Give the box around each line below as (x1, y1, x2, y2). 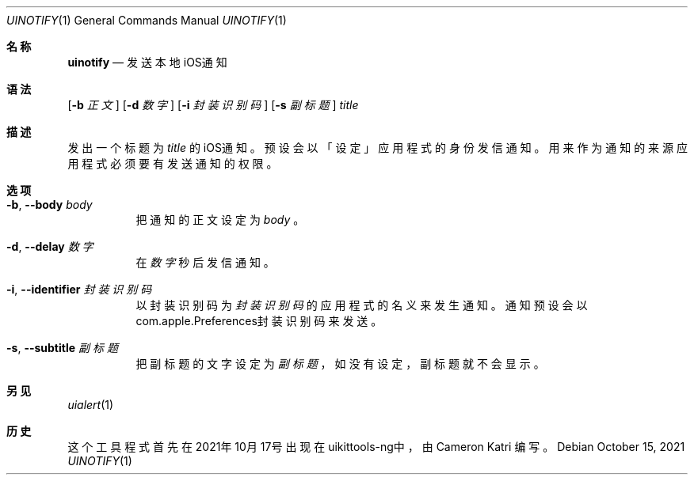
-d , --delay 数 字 (6, 240, 93, 253)
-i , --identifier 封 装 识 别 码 (6, 282, 152, 296)
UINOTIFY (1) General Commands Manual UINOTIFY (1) (6, 13, 287, 27)
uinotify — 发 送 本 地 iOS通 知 (67, 55, 227, 69)
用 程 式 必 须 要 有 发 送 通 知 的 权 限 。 (67, 157, 278, 170)
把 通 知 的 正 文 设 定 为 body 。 (135, 213, 305, 226)
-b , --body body (6, 198, 93, 211)
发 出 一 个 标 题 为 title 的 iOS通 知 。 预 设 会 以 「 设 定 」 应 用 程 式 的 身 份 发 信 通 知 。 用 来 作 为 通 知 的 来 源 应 (67, 141, 688, 154)
